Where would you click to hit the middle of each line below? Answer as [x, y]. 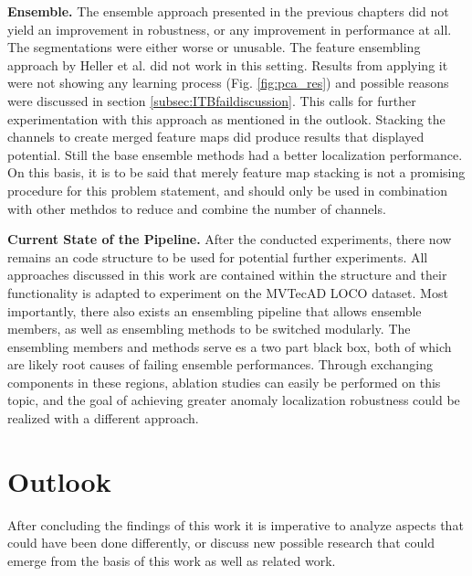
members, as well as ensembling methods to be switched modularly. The [209, 329]
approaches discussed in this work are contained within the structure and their [227, 275]
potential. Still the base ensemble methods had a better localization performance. [235, 154]
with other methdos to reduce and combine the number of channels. [197, 208]
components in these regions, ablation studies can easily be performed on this [224, 382]
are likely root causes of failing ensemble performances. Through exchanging [220, 364]
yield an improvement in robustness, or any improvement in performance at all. [230, 29]
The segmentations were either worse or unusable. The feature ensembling [214, 47]
